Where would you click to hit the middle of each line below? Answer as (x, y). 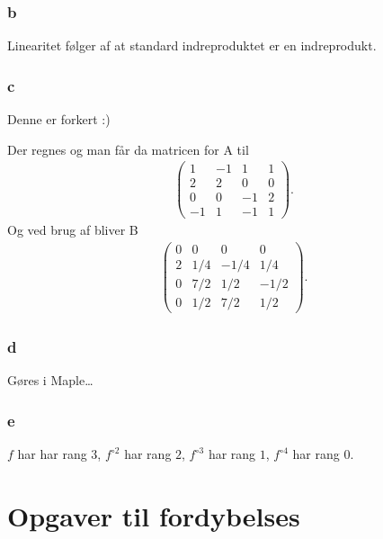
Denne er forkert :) (59, 119)
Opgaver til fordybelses (154, 516)
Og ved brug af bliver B (73, 230)
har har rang (52, 454)
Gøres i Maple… (50, 380)
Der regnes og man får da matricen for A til (128, 149)
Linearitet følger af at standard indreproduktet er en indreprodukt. (192, 45)
